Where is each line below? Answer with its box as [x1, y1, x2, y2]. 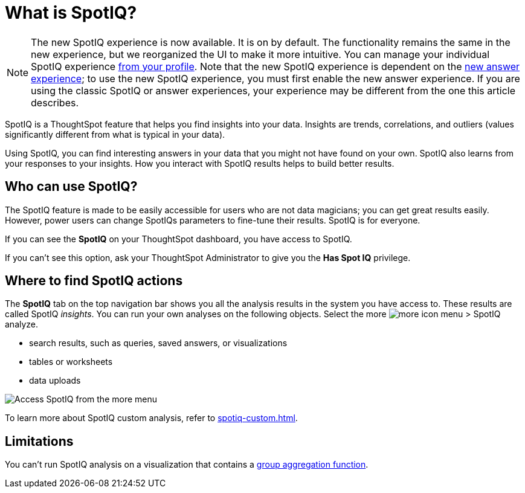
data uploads [29, 375, 81, 386]
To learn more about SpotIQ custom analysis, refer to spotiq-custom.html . [5, 413, 298, 424]
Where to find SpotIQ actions [5, 273, 183, 289]
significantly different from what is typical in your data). [5, 129, 225, 140]
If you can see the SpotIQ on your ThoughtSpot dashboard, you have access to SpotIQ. [5, 233, 352, 244]
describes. [31, 96, 79, 109]
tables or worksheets [29, 356, 113, 367]
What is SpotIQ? [5, 2, 137, 23]
